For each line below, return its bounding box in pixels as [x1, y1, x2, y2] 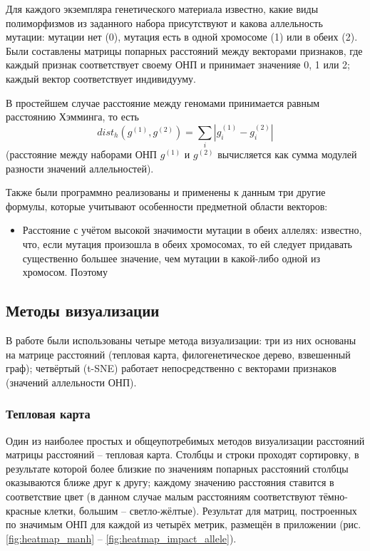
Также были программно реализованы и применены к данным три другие [6, 185, 326, 200]
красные [6, 503, 41, 517]
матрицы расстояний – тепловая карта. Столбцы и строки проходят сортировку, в [6, 447, 359, 462]
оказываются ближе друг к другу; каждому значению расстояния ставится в [6, 475, 334, 490]
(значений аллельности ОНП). [6, 374, 137, 389]
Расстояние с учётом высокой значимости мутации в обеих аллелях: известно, [22, 222, 362, 237]
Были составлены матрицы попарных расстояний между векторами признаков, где [6, 43, 363, 58]
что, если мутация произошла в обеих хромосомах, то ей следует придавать [22, 237, 352, 252]
